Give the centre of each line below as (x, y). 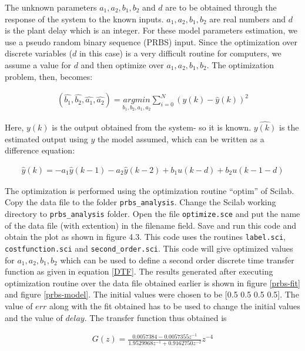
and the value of (34, 317)
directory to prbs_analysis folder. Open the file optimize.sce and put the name (152, 214)
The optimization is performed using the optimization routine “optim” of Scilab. (150, 190)
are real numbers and (248, 19)
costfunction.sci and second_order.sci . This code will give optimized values (149, 248)
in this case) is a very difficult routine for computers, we (180, 53)
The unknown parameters (51, 7)
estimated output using (46, 138)
